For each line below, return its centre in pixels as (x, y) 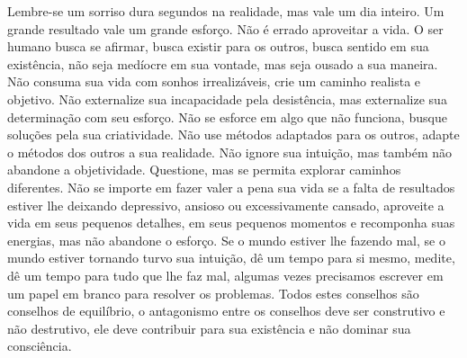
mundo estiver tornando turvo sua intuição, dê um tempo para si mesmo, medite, (231, 258)
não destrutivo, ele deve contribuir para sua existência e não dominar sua (209, 328)
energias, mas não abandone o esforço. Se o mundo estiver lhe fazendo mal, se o (226, 240)
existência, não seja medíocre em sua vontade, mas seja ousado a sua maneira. (223, 63)
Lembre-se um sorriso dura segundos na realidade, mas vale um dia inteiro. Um (226, 11)
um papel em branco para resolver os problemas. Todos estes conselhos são (213, 293)
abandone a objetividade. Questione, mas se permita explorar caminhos (204, 170)
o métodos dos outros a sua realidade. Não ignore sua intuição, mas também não (230, 152)
